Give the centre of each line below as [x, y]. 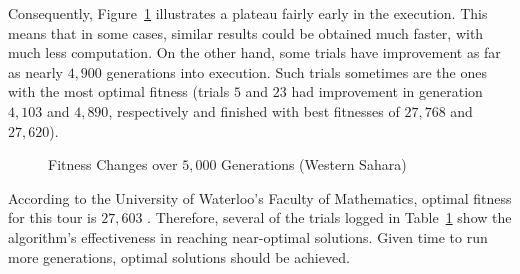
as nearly [35, 71]
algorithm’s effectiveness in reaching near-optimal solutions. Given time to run [248, 236]
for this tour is [52, 217]
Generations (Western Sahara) [314, 164]
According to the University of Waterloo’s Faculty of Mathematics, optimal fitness [260, 197]
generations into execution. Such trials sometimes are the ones [296, 71]
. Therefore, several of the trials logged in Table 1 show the [329, 217]
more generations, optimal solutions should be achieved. [179, 256]
